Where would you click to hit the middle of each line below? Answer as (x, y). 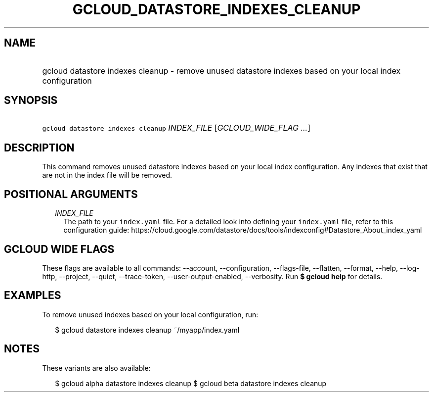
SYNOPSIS (31, 100)
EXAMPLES (33, 296)
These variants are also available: (96, 368)
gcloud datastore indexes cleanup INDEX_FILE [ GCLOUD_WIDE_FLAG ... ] (176, 128)
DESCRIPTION (39, 148)
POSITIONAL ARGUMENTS (71, 194)
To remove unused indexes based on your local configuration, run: (150, 314)
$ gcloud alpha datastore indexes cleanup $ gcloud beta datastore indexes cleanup (191, 383)
